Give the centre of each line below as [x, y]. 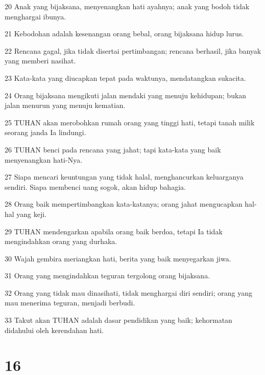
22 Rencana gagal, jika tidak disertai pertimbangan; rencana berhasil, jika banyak [133, 50]
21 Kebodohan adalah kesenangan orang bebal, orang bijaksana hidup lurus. [124, 34]
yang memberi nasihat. [40, 61]
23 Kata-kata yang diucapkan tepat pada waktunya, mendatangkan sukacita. [125, 78]
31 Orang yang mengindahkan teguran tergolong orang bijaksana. [107, 275]
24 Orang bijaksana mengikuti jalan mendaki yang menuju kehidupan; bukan [126, 95]
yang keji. [32, 214]
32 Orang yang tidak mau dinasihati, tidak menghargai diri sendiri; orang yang [128, 292]
